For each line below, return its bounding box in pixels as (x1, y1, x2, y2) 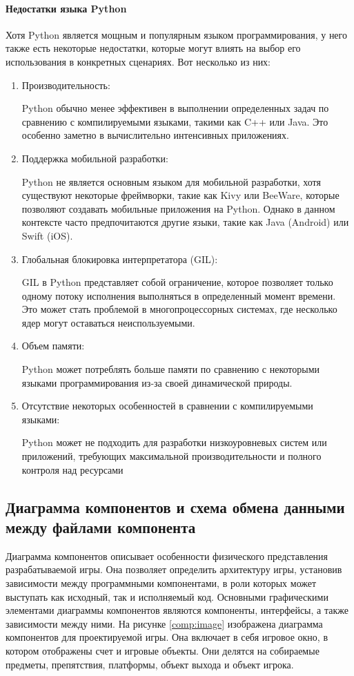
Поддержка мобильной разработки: (21, 151, 168, 165)
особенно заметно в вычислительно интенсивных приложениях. (21, 128, 289, 142)
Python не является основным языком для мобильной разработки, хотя (21, 174, 321, 189)
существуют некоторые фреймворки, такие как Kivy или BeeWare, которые (21, 188, 340, 202)
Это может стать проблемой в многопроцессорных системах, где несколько (21, 302, 337, 316)
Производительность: (21, 77, 110, 92)
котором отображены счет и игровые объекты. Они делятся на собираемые (6, 643, 319, 657)
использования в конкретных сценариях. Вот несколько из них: (6, 54, 271, 68)
